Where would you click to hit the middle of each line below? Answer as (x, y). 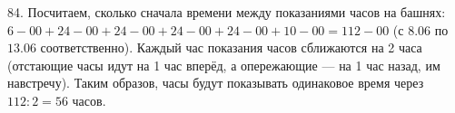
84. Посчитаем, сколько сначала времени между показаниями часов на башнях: (227, 12)
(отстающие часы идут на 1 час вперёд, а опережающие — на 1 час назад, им (224, 65)
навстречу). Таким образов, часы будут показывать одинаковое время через (216, 83)
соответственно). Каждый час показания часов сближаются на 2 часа (231, 47)
